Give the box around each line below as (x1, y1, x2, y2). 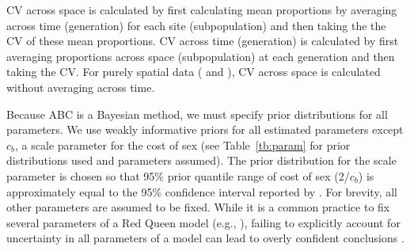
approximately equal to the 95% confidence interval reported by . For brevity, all (6, 183, 397, 200)
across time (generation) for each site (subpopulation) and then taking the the (6, 17, 386, 33)
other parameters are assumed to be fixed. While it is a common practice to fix (6, 199, 390, 215)
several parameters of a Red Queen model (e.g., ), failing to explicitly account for (6, 214, 401, 230)
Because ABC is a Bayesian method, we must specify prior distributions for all (6, 105, 388, 122)
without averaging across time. (6, 78, 155, 95)
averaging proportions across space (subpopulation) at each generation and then (6, 48, 395, 64)
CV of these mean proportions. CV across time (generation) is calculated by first (6, 32, 399, 49)
